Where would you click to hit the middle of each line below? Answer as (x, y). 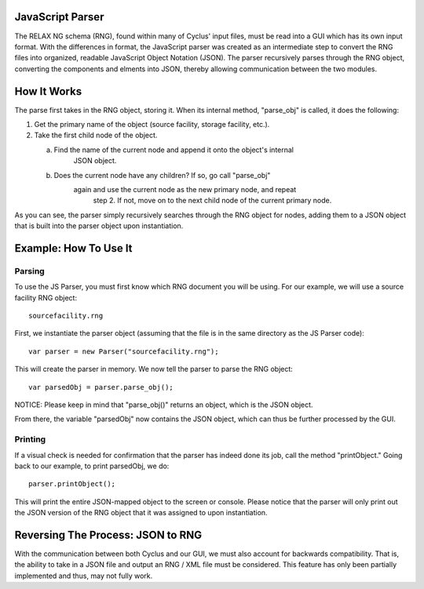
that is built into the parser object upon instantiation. (99, 226)
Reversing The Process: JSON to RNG (108, 534)
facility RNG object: (46, 297)
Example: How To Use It (73, 248)
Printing (30, 439)
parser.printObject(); (72, 484)
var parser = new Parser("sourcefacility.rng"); (124, 351)
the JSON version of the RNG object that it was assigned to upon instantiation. (141, 513)
